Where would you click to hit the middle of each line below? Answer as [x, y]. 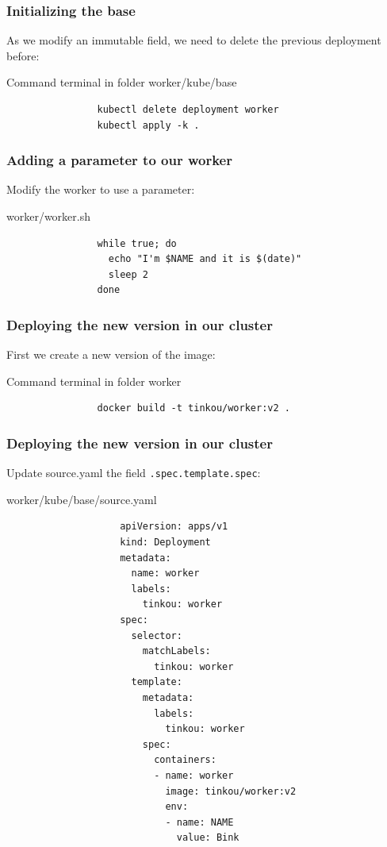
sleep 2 [128, 274]
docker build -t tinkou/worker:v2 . [193, 408]
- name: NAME [199, 822]
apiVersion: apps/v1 [174, 527]
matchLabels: [176, 651]
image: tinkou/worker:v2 [231, 791]
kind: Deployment [165, 543]
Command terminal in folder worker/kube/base [122, 82]
